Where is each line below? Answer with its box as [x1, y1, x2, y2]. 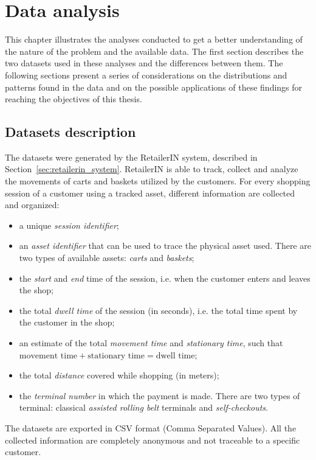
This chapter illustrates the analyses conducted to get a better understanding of [5, 33, 303, 46]
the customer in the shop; [19, 316, 115, 329]
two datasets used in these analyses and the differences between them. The [5, 57, 283, 69]
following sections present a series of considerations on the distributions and [5, 68, 287, 81]
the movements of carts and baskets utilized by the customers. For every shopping [5, 175, 311, 187]
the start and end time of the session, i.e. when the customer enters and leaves [19, 271, 311, 284]
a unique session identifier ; [19, 218, 119, 231]
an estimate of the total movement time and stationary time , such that [19, 336, 283, 349]
